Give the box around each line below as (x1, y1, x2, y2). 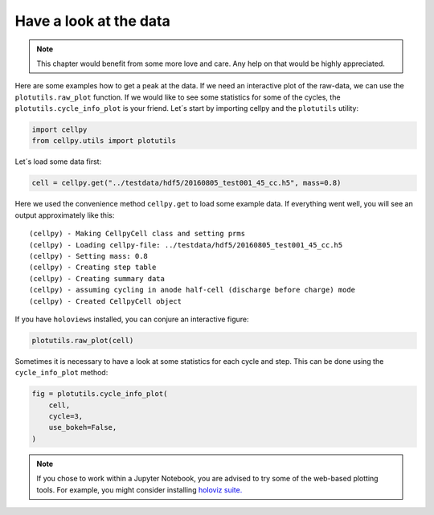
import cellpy (31, 125, 88, 134)
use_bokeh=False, (48, 423, 117, 432)
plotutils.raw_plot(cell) (31, 336, 134, 345)
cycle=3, (48, 412, 84, 421)
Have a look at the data (14, 12, 170, 30)
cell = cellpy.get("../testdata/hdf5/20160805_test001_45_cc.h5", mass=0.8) (31, 178, 342, 188)
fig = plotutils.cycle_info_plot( (31, 390, 168, 399)
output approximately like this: (14, 210, 115, 220)
